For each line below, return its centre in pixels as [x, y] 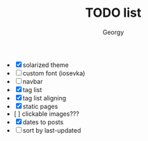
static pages [40, 106]
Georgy [113, 32]
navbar [33, 81]
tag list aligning [44, 98]
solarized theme [46, 65]
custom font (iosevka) [54, 73]
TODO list [113, 13]
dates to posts [43, 122]
